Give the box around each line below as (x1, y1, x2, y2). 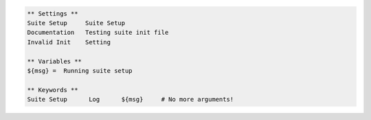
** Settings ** (27, 10, 78, 17)
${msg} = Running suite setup (27, 67, 133, 74)
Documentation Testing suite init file (27, 29, 169, 37)
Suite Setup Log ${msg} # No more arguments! (27, 95, 234, 104)
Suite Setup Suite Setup (27, 19, 126, 27)
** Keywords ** (27, 86, 78, 93)
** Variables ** (27, 57, 82, 65)
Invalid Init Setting (27, 38, 111, 46)
